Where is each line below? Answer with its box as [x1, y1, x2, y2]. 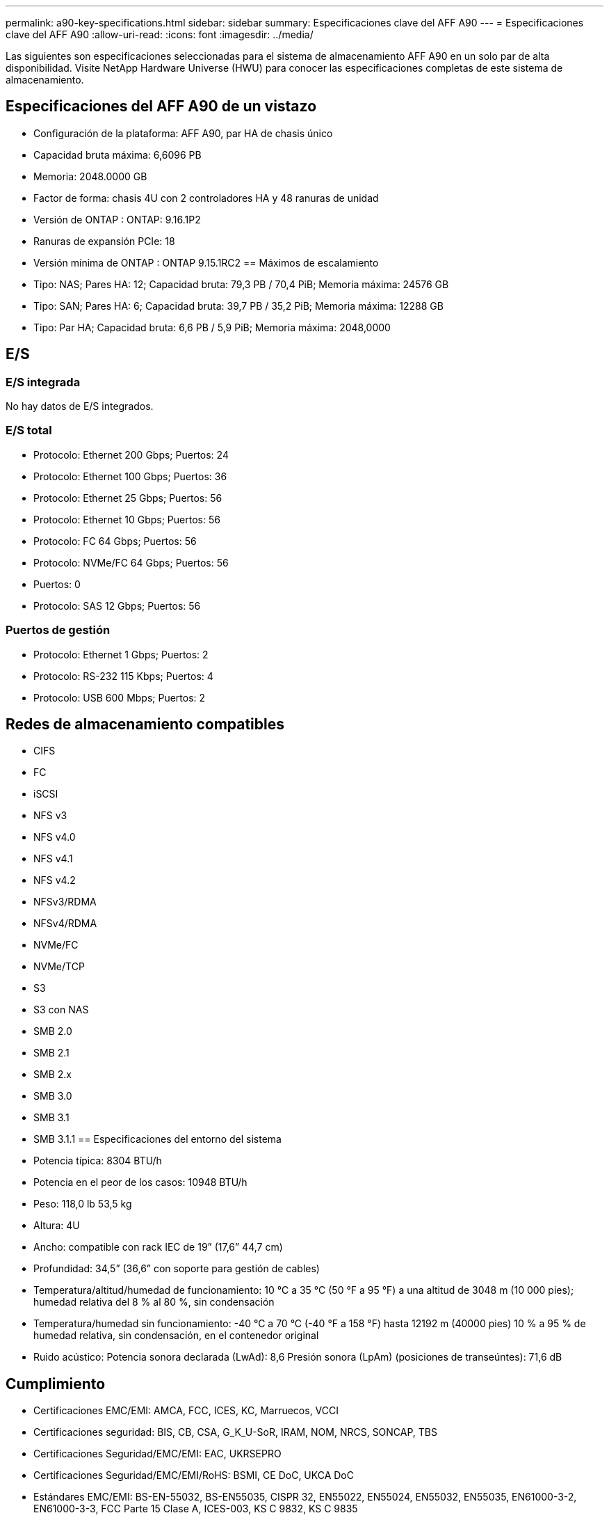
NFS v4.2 [33, 874, 76, 887]
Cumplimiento [6, 1375, 106, 1393]
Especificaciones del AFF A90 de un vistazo [6, 97, 317, 116]
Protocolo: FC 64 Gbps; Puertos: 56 [33, 535, 197, 547]
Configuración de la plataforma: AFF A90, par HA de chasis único [33, 127, 333, 139]
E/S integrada [6, 374, 81, 389]
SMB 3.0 [33, 1090, 72, 1102]
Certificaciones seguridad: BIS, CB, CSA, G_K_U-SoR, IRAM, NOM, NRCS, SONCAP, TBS [33, 1426, 438, 1439]
